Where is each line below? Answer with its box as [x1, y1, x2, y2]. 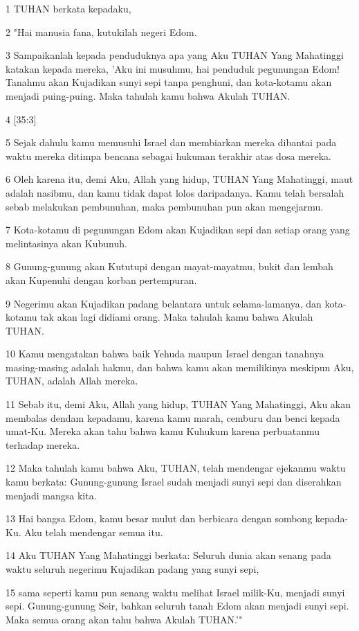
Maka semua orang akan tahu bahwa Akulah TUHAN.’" [6, 612, 243, 626]
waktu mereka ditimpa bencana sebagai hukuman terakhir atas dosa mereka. [6, 148, 331, 163]
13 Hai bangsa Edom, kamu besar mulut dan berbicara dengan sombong [6, 511, 313, 526]
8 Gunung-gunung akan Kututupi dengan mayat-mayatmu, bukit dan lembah [6, 259, 333, 274]
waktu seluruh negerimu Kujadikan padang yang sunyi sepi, [6, 562, 259, 576]
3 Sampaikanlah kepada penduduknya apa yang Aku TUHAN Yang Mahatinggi [6, 48, 344, 62]
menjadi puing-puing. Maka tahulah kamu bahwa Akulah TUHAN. [6, 88, 291, 103]
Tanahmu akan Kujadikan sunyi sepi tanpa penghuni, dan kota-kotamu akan [6, 75, 332, 89]
